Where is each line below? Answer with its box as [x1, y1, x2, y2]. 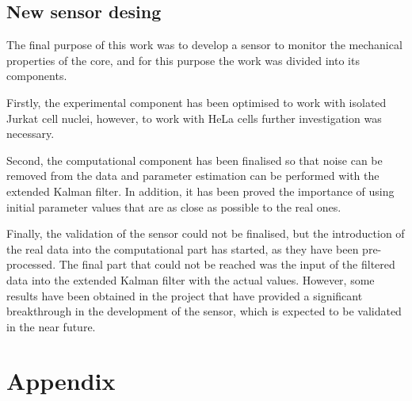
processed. [6, 256, 56, 273]
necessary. [6, 125, 55, 142]
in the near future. [6, 318, 96, 334]
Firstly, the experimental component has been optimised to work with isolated [6, 94, 387, 110]
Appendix [6, 365, 116, 397]
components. [6, 67, 67, 84]
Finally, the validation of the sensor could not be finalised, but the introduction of [6, 225, 405, 242]
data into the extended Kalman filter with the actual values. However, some [6, 271, 375, 288]
